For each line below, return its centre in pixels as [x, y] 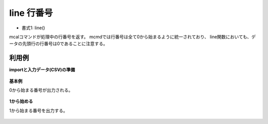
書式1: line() [33, 28]
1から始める [21, 101]
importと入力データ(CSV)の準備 [42, 70]
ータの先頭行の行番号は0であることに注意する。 [58, 44]
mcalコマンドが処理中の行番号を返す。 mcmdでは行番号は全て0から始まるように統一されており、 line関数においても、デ [133, 37]
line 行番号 [31, 13]
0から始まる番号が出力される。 [41, 90]
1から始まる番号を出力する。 [38, 110]
